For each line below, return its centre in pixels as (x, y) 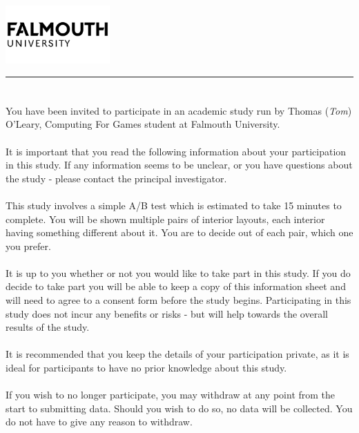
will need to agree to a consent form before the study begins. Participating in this (178, 300)
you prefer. (28, 246)
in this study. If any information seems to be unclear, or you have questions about (179, 165)
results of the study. (48, 327)
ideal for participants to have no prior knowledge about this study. (146, 368)
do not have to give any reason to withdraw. (99, 422)
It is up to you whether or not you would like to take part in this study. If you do (178, 272)
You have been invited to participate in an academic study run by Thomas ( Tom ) (179, 110)
